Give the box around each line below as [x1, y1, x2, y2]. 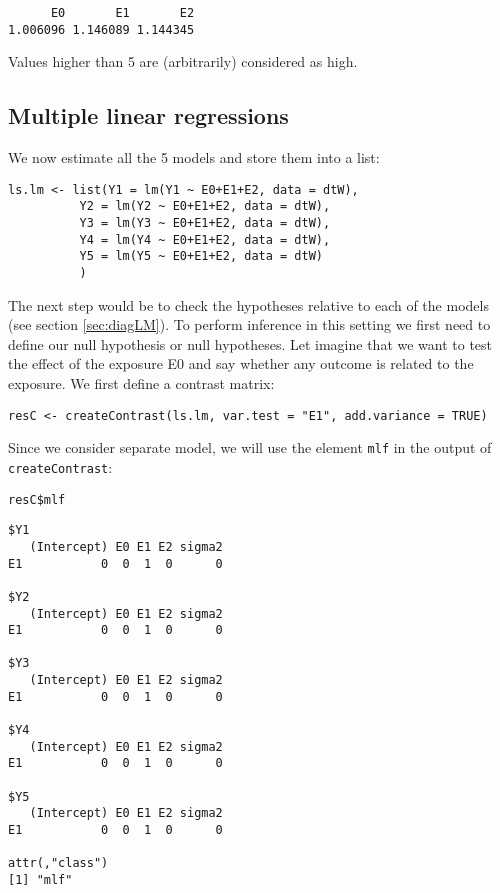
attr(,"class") [8, 856, 109, 871]
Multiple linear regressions [8, 100, 289, 131]
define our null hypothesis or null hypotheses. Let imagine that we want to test [8, 333, 493, 354]
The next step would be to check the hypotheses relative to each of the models [8, 294, 489, 315]
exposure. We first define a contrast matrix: [8, 373, 275, 394]
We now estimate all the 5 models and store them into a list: [8, 147, 380, 168]
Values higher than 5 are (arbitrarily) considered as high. [8, 51, 358, 72]
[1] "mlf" [8, 873, 73, 888]
